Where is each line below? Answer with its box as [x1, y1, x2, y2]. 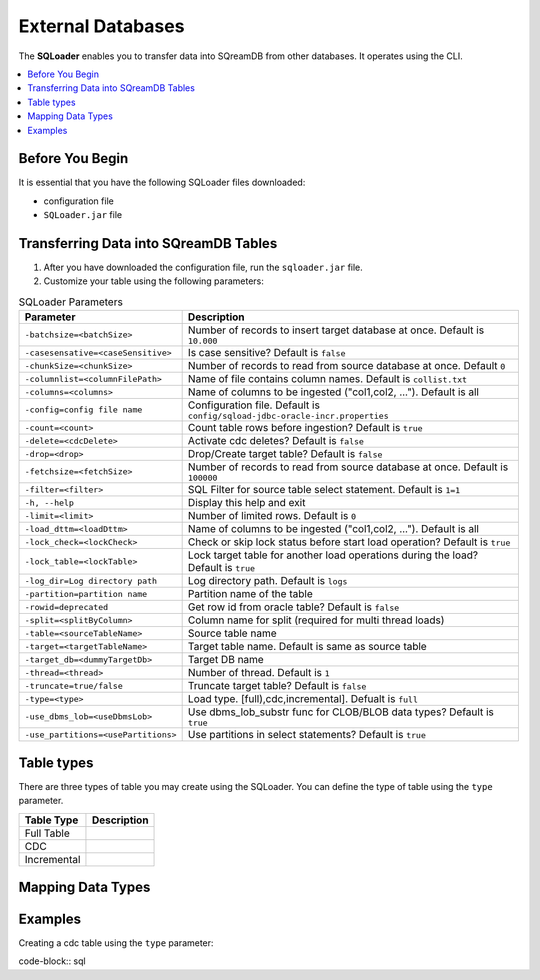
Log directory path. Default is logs [187, 574, 348, 588]
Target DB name [187, 653, 264, 667]
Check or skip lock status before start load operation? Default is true [187, 535, 511, 549]
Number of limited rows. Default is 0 [187, 509, 357, 523]
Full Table [24, 826, 70, 840]
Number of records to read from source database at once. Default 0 [187, 359, 506, 373]
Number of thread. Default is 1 [187, 666, 330, 680]
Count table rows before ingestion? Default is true [187, 421, 424, 435]
